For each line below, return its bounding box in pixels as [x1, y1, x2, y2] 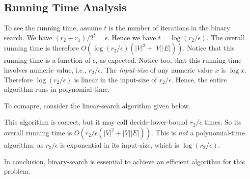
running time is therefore [4, 43, 79, 53]
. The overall [206, 32, 245, 42]
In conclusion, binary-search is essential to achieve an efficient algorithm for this [4, 156, 245, 166]
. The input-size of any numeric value [101, 64, 213, 75]
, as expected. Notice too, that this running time [95, 55, 242, 65]
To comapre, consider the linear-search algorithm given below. [4, 100, 191, 110]
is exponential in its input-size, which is [60, 139, 179, 150]
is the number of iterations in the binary [109, 23, 230, 33]
